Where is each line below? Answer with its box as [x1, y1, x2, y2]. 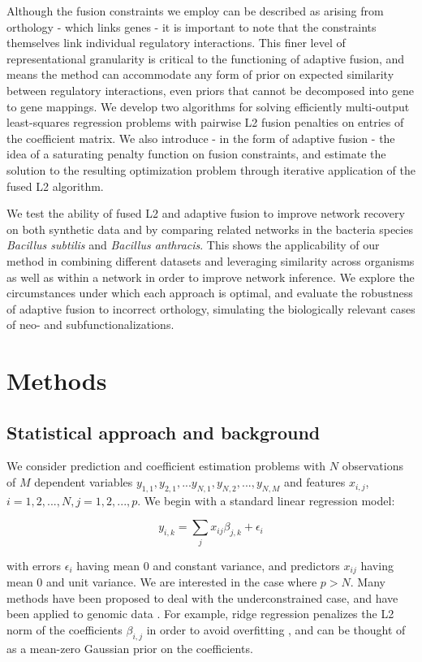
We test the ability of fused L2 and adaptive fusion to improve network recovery [6, 205, 405, 222]
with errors [6, 556, 62, 573]
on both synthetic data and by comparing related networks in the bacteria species [6, 220, 413, 237]
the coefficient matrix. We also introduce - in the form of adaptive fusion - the [6, 129, 395, 146]
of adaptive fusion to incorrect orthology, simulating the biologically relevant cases [6, 300, 416, 317]
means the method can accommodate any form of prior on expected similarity [6, 66, 394, 83]
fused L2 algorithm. [6, 177, 104, 194]
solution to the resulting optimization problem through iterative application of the [6, 161, 416, 178]
